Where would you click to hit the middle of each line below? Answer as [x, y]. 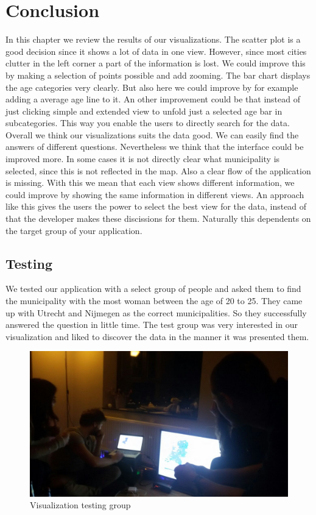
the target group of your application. [74, 230]
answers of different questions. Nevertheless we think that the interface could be [155, 147]
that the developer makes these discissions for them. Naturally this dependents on [158, 218]
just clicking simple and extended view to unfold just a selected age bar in [144, 111]
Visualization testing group [80, 505]
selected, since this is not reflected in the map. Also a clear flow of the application [158, 170]
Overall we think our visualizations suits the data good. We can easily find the [152, 134]
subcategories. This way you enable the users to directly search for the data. [148, 123]
